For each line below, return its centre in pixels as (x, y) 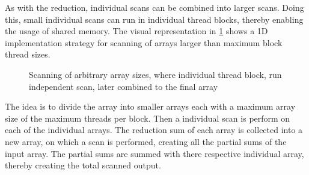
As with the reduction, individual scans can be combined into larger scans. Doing (154, 7)
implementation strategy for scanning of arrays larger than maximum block (144, 42)
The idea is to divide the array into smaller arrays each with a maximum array (150, 106)
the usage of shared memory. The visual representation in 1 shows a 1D (136, 31)
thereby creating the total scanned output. (83, 165)
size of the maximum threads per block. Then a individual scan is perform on (148, 118)
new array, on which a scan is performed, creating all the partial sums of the (146, 141)
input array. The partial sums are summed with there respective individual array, (154, 153)
